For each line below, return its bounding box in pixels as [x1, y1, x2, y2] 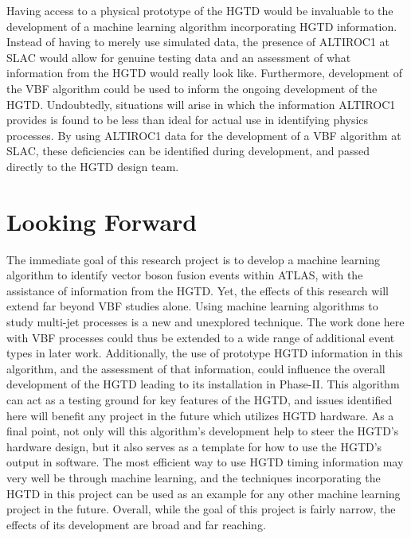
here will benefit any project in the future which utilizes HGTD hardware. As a [6, 407, 394, 423]
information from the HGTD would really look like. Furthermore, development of [6, 64, 402, 81]
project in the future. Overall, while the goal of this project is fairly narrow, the [6, 501, 396, 517]
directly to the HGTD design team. [6, 158, 179, 174]
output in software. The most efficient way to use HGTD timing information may [6, 454, 404, 470]
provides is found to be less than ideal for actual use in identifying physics [6, 111, 369, 128]
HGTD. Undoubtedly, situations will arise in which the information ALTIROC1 [6, 96, 396, 112]
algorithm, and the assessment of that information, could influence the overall [6, 360, 386, 376]
